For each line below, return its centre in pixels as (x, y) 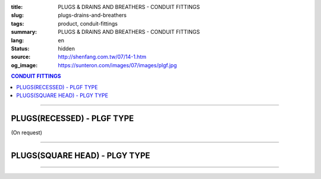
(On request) (27, 132)
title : (17, 7)
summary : (24, 32)
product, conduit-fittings (88, 23)
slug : (17, 15)
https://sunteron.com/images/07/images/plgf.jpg (117, 65)
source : (21, 57)
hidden (67, 48)
